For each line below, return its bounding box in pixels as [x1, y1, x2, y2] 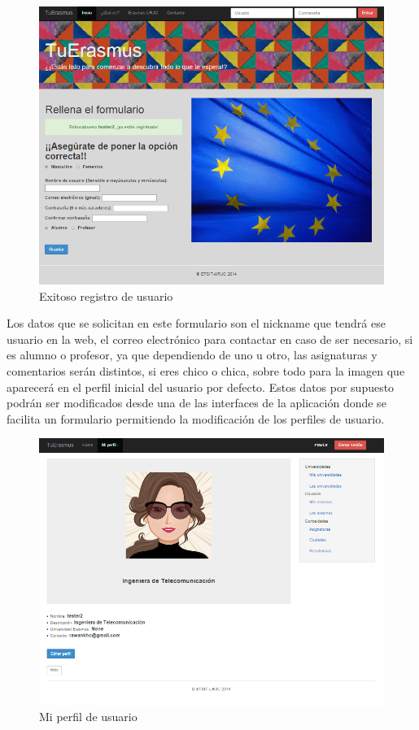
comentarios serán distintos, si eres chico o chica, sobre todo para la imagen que [7, 362, 405, 379]
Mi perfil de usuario [39, 708, 137, 725]
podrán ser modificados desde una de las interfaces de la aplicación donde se [7, 394, 386, 411]
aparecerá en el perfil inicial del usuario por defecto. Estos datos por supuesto [7, 378, 395, 395]
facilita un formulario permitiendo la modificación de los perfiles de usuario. [7, 410, 385, 427]
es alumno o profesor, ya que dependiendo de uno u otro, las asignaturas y [7, 346, 378, 363]
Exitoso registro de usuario [39, 287, 173, 304]
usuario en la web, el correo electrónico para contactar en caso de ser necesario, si [7, 330, 413, 347]
